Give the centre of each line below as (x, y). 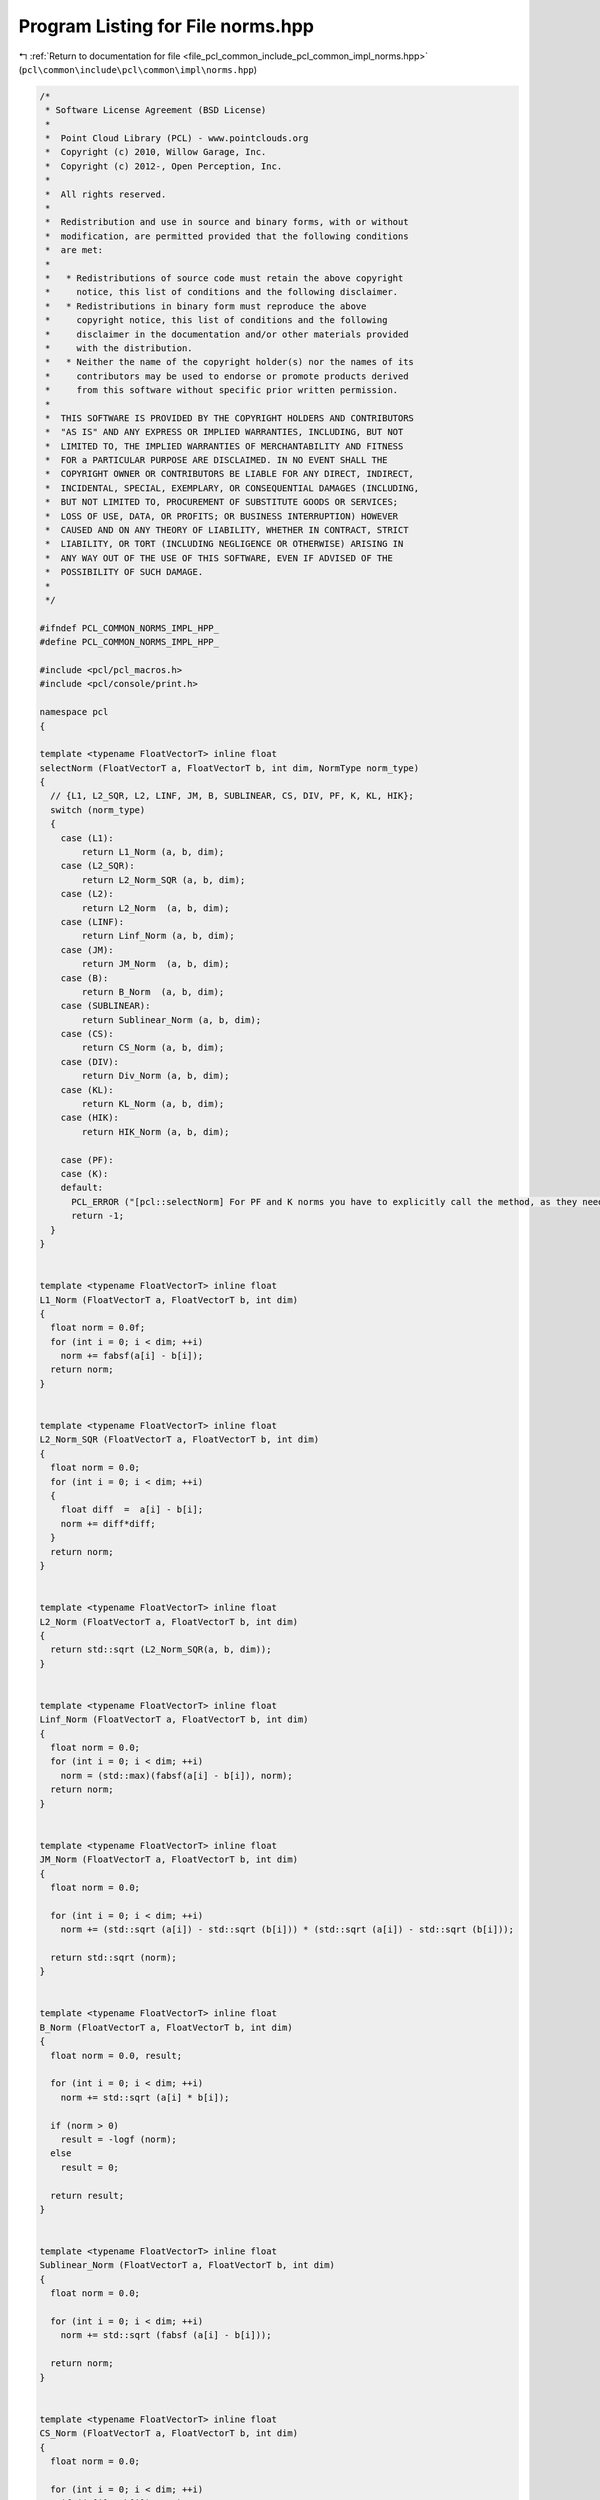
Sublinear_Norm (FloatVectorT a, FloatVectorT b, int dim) (187, 2265)
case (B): (84, 978)
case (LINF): (92, 921)
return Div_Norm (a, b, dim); (155, 1076)
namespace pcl (74, 712)
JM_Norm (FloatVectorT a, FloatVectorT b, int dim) (169, 1859)
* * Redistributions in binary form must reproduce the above (206, 306)
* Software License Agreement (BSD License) (156, 110)
